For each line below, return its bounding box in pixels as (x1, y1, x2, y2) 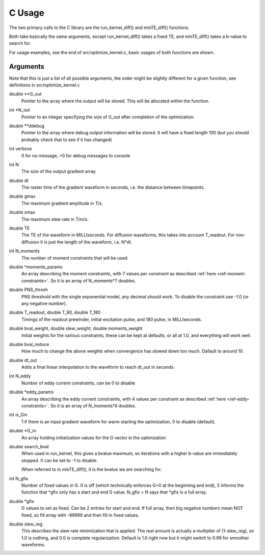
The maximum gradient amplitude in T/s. (21, 200, 103, 206)
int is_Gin (9, 412, 27, 418)
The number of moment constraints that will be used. (21, 255, 129, 261)
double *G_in (9, 428, 36, 434)
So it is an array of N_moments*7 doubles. (51, 278, 136, 284)
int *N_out (9, 107, 30, 113)
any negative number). (21, 300, 67, 306)
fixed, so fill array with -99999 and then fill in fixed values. (21, 512, 139, 518)
